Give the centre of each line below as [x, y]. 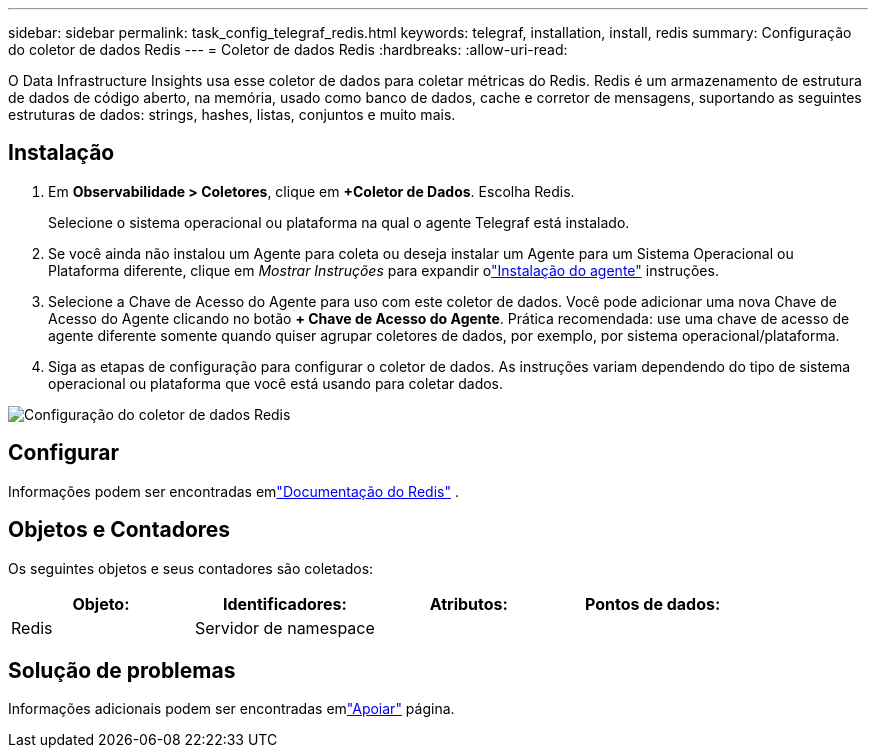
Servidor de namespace [284, 627]
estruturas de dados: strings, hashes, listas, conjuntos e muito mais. [232, 114]
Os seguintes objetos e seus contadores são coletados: [191, 568]
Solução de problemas [122, 670]
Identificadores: [284, 603]
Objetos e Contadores [119, 530]
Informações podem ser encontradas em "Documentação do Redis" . [233, 491]
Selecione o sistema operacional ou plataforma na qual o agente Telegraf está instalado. [339, 222]
